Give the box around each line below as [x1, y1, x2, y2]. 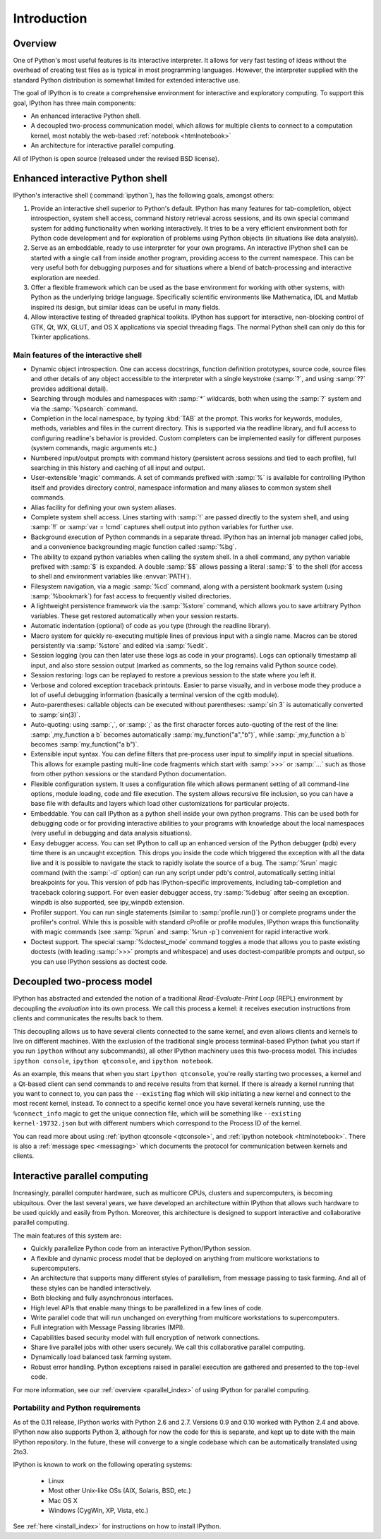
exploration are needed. [30, 273, 100, 282]
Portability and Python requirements [13, 1403, 141, 1413]
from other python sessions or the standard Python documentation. [30, 770, 227, 778]
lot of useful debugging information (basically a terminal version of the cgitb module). [30, 690, 279, 699]
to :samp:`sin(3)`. [30, 710, 80, 719]
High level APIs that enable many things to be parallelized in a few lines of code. [30, 1303, 264, 1312]
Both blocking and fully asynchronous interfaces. [30, 1293, 174, 1302]
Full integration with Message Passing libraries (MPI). [30, 1323, 186, 1332]
